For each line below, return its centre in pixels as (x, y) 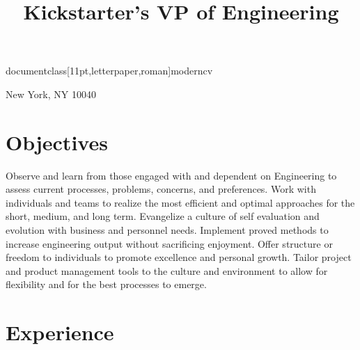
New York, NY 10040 (51, 94)
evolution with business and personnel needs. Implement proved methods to (167, 230)
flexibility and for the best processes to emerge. (106, 284)
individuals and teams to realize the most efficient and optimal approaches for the (180, 202)
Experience (60, 332)
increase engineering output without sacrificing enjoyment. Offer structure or (169, 243)
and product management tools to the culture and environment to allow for (167, 270)
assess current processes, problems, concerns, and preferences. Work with (161, 189)
